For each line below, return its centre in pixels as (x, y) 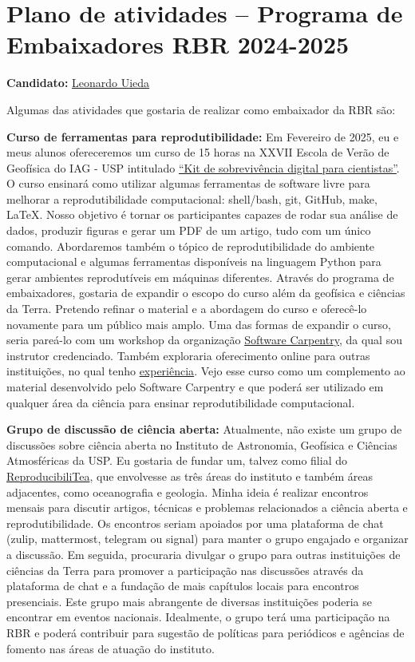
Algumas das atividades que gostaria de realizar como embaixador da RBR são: (201, 109)
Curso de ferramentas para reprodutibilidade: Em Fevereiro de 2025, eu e (203, 136)
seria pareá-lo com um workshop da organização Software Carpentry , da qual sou (204, 340)
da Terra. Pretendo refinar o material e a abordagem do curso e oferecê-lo (187, 309)
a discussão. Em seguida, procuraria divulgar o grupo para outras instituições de (204, 554)
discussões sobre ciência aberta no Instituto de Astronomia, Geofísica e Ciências (202, 444)
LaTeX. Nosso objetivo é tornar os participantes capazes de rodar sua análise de (202, 214)
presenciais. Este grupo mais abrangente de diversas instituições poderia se (190, 601)
